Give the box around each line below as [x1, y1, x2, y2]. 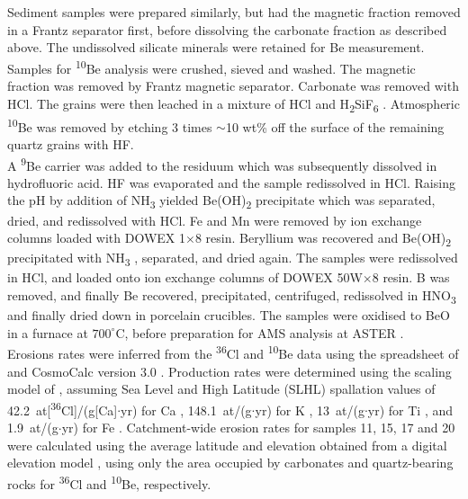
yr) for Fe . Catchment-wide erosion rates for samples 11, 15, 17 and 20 [61, 418, 455, 436]
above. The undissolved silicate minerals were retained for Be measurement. [7, 38, 425, 57]
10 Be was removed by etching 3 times [7, 114, 212, 136]
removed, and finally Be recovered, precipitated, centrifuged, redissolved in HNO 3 [7, 286, 456, 307]
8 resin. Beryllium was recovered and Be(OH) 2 [194, 228, 452, 249]
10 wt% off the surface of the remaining [225, 117, 445, 136]
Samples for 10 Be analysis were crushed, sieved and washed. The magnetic [7, 56, 416, 77]
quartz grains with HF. [7, 135, 134, 153]
